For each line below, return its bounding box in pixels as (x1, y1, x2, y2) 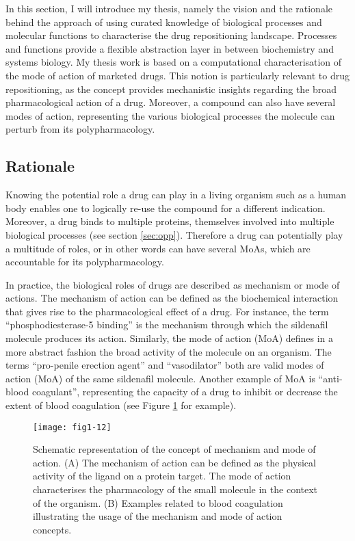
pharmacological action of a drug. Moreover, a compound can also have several (5, 95, 336, 109)
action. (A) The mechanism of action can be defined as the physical (33, 455, 316, 469)
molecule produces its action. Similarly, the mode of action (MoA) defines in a (5, 331, 334, 345)
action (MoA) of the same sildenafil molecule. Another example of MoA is (5, 371, 315, 385)
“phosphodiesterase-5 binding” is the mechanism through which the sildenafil (5, 317, 328, 332)
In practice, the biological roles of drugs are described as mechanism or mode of (5, 277, 340, 291)
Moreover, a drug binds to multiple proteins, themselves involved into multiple (5, 214, 334, 228)
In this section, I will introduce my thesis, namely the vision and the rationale (5, 1, 333, 15)
